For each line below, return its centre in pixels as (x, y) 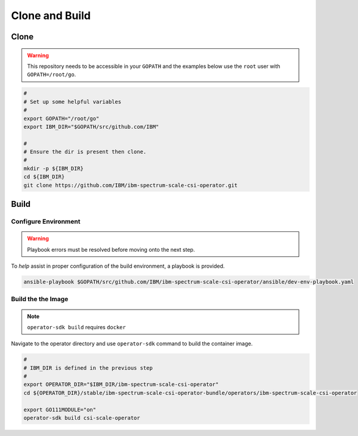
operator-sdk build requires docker (77, 327)
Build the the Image (40, 299)
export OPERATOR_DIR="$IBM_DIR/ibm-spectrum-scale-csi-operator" (121, 384)
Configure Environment (46, 222)
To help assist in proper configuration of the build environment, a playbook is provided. (118, 266)
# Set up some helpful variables (72, 102)
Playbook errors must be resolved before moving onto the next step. (111, 249)
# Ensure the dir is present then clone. (85, 152)
